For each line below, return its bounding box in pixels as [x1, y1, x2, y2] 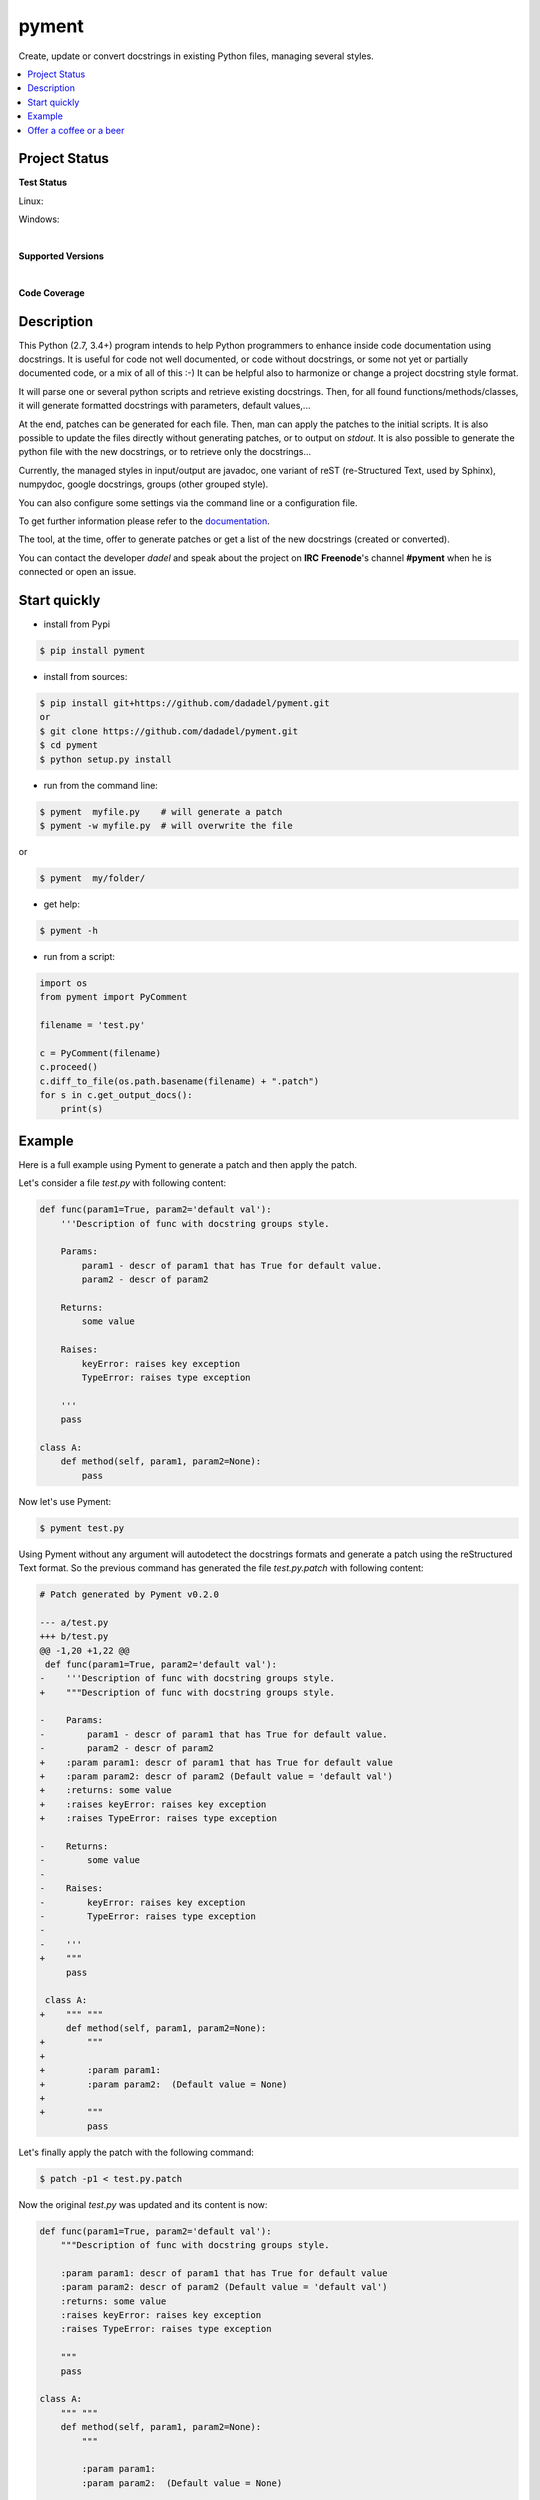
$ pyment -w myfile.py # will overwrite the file [39, 820, 294, 831]
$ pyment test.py [39, 1522, 125, 1534]
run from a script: [43, 950, 115, 962]
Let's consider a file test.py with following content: [18, 1177, 227, 1189]
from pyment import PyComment [39, 991, 188, 1003]
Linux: [18, 195, 44, 207]
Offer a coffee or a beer [27, 124, 125, 136]
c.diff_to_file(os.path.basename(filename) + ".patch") [39, 1075, 320, 1087]
